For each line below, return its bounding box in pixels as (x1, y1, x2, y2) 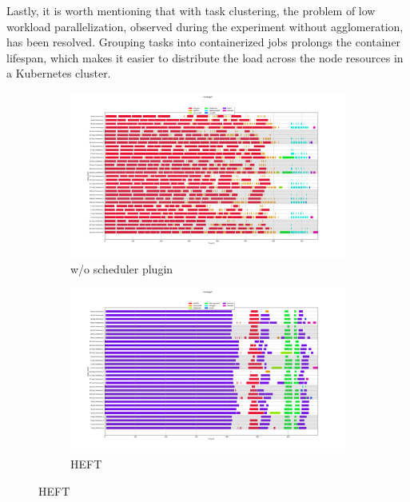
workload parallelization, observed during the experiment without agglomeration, (6, 18, 404, 34)
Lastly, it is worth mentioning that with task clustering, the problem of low (6, 2, 376, 18)
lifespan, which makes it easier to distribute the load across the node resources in (6, 49, 404, 66)
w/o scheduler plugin (70, 260, 173, 277)
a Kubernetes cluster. (6, 65, 111, 82)
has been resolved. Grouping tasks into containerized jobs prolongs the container (6, 34, 401, 50)
